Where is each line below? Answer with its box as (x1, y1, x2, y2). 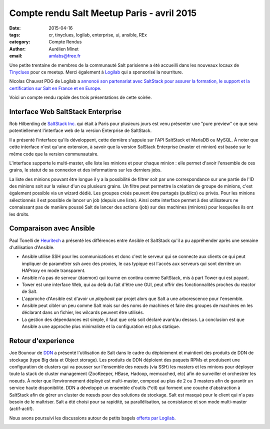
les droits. (9, 211, 30, 217)
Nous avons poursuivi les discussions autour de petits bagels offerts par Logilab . (9, 415, 176, 421)
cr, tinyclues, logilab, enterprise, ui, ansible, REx (48, 31, 147, 37)
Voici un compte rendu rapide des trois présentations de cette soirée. (9, 94, 152, 100)
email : (9, 53, 22, 59)
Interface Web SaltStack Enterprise (9, 107, 122, 116)
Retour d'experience (9, 336, 74, 345)
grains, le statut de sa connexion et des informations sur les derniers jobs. (9, 167, 162, 173)
